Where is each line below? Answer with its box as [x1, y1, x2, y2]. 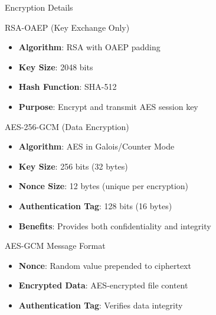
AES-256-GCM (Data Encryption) [5, 120, 129, 132]
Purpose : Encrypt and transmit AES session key [18, 100, 198, 112]
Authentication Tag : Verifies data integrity [18, 298, 183, 311]
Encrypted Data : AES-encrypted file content [18, 279, 188, 291]
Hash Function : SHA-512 [18, 80, 117, 93]
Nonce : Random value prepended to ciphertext [18, 259, 191, 271]
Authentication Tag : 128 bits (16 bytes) [18, 199, 172, 212]
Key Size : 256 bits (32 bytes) [18, 160, 128, 172]
